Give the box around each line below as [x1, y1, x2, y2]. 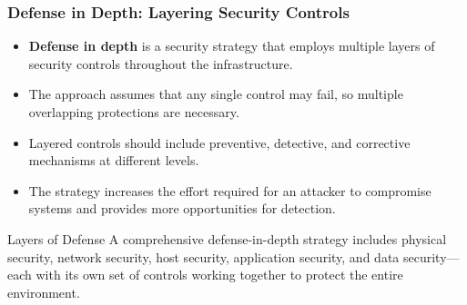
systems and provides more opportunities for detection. [28, 199, 336, 218]
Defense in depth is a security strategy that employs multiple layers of [28, 36, 435, 55]
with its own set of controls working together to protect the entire [36, 265, 403, 284]
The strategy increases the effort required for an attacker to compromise [28, 181, 431, 200]
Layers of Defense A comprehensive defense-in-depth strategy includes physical [7, 229, 447, 248]
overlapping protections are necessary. [28, 103, 239, 121]
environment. [7, 282, 80, 301]
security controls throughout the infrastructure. [28, 54, 293, 73]
